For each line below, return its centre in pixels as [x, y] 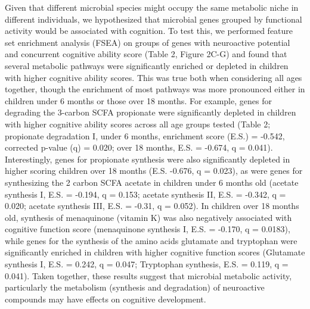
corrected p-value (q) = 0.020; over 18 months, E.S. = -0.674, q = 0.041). [139, 147]
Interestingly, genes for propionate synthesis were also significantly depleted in [148, 159]
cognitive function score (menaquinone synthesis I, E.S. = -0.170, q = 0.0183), [148, 229]
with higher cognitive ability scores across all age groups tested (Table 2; [138, 124]
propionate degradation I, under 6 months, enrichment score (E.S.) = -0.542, [145, 135]
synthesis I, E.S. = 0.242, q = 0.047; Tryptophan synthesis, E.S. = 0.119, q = [147, 264]
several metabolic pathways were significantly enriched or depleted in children [147, 65]
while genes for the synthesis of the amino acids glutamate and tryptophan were [151, 240]
